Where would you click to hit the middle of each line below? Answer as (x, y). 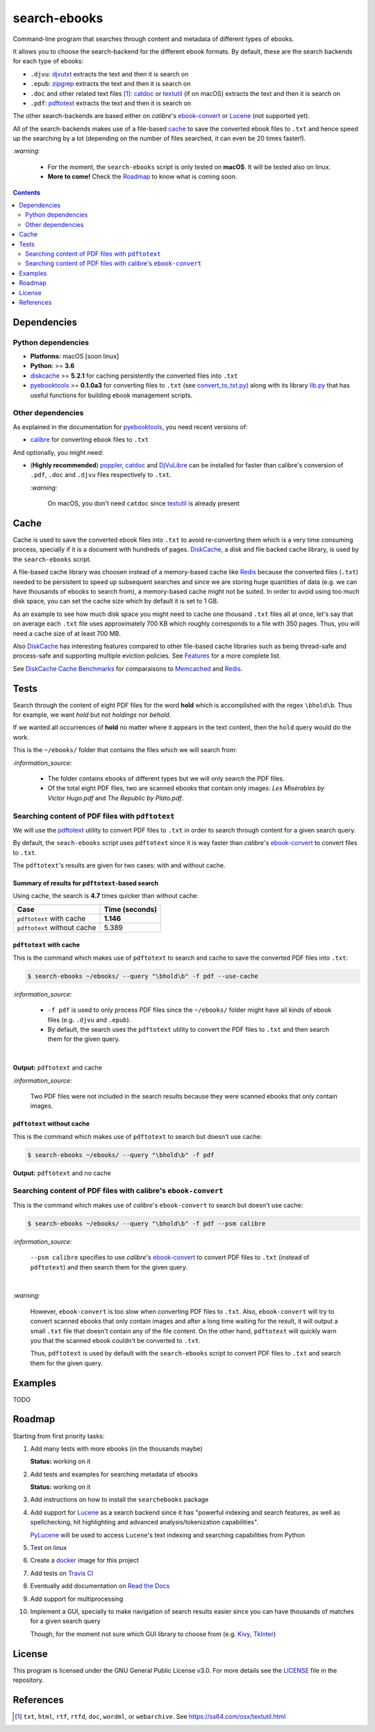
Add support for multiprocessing (77, 1599)
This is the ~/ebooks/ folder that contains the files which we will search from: (125, 750)
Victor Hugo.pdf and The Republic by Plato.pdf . (116, 798)
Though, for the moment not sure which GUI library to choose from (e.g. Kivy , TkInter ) (153, 1634)
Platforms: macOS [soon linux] (75, 356)
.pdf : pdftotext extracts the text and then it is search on (111, 103)
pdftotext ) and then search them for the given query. (109, 1267)
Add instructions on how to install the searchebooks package (119, 1499)
